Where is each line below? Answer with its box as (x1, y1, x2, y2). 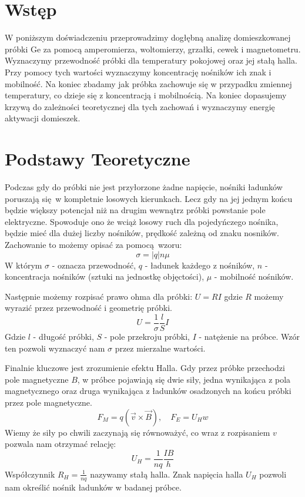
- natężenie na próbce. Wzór (199, 330, 300, 342)
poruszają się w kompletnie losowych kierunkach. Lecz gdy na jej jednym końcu (5, 192, 293, 204)
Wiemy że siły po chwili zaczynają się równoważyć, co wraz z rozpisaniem (5, 426, 270, 438)
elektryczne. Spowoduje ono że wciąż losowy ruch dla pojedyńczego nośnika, (5, 215, 279, 227)
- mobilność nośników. (214, 270, 294, 283)
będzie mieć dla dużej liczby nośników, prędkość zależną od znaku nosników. (5, 227, 279, 239)
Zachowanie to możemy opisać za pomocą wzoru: (5, 238, 182, 250)
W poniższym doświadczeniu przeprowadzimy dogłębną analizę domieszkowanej (5, 31, 291, 44)
